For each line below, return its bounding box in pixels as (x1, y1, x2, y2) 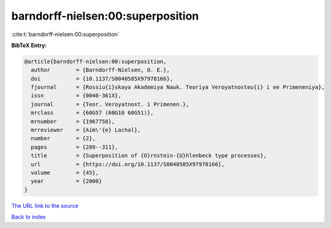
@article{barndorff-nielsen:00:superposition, (24, 58, 167, 65)
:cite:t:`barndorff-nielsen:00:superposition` (11, 31, 120, 38)
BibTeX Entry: (11, 42, 47, 49)
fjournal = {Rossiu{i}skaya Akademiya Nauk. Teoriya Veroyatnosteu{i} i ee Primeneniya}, (31, 84, 325, 91)
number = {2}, (31, 135, 96, 142)
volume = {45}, (31, 169, 99, 176)
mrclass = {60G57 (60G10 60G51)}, (31, 109, 154, 116)
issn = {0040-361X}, (31, 92, 122, 99)
